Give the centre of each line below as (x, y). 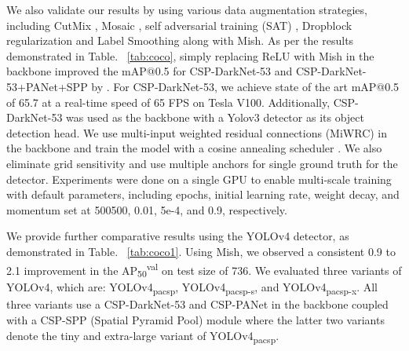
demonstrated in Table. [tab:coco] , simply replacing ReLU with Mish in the (190, 55)
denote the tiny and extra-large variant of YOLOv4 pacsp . (143, 336)
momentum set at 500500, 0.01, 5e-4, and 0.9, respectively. (147, 209)
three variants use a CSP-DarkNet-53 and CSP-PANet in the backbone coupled (197, 304)
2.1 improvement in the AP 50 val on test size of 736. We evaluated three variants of (204, 269)
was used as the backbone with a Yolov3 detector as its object (215, 117)
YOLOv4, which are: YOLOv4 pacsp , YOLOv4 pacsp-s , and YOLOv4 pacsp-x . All (192, 288)
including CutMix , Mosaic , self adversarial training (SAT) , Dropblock (179, 25)
